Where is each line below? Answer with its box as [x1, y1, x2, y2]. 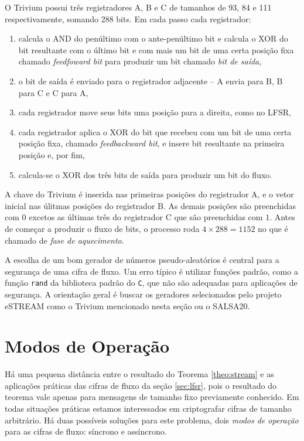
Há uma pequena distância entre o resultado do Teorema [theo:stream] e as [5, 368, 274, 380]
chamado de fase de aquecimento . [5, 234, 124, 246]
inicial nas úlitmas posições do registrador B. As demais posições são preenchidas [5, 199, 296, 211]
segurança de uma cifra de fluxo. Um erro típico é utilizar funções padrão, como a [5, 265, 298, 277]
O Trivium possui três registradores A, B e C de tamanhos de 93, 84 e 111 [5, 1, 272, 13]
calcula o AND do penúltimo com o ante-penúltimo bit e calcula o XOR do [18, 32, 288, 45]
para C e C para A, [18, 86, 88, 98]
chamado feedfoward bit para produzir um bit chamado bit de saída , [18, 55, 262, 67]
